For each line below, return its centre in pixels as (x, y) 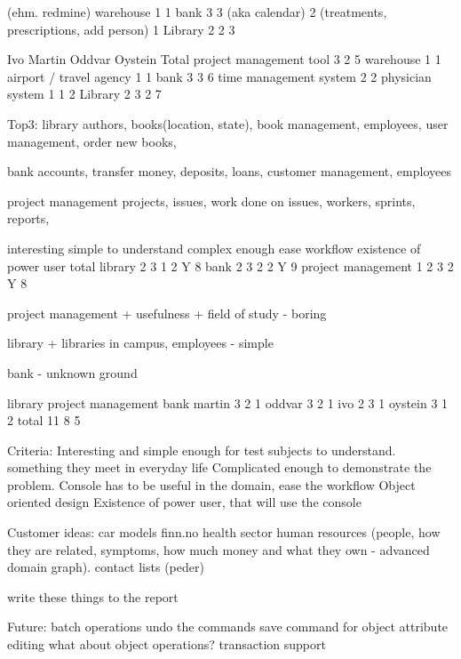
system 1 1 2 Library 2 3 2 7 (84, 94)
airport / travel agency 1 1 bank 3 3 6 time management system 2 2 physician (219, 76)
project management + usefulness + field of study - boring (167, 313)
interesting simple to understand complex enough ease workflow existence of (214, 248)
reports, (28, 218)
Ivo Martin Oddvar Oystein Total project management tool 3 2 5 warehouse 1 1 (224, 59)
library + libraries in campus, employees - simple (140, 343)
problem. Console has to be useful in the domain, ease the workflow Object (211, 484)
